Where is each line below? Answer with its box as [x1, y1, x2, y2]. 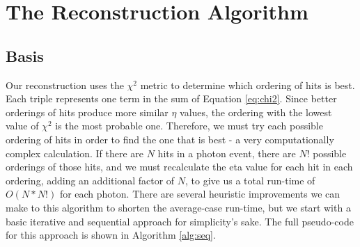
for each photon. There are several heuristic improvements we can [59, 186, 341, 201]
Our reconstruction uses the [6, 77, 124, 92]
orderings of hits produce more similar [6, 104, 169, 119]
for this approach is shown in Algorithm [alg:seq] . [6, 228, 216, 242]
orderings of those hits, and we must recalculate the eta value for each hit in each [6, 159, 353, 174]
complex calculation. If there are [6, 145, 144, 160]
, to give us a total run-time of [185, 173, 315, 187]
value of [6, 118, 39, 133]
